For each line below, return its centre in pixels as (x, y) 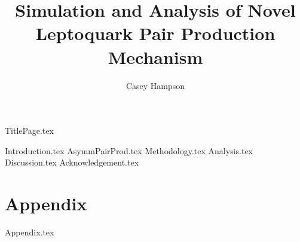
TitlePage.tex (29, 131)
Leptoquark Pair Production (155, 33)
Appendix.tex (30, 232)
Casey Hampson (155, 85)
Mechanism (155, 56)
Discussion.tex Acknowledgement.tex (72, 162)
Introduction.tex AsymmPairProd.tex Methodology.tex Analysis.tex (129, 150)
